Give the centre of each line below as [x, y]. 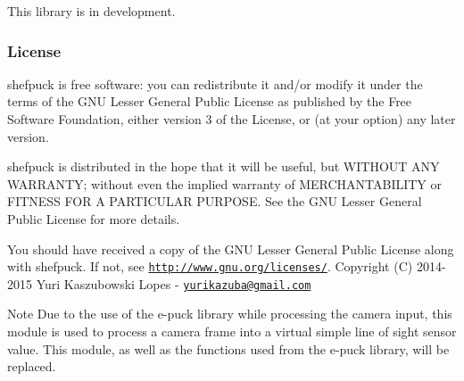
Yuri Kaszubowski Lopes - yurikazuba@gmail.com [174, 283]
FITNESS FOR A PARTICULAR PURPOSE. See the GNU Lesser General [215, 201]
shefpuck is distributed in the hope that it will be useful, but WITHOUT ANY [224, 166]
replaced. [32, 366]
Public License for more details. [94, 218]
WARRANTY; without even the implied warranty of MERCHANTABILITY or [225, 183]
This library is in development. [91, 11]
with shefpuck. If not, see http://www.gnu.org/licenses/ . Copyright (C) [210, 266]
